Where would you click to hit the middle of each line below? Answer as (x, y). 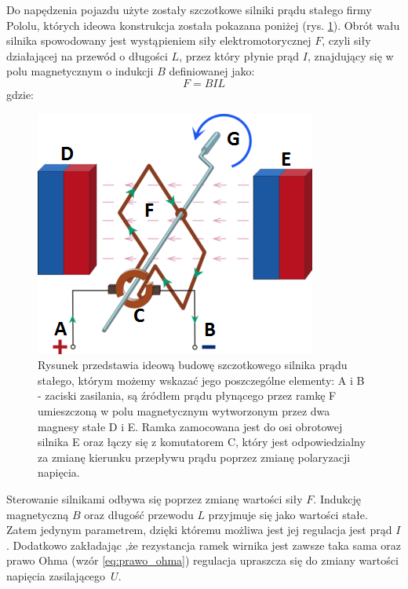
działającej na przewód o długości (87, 55)
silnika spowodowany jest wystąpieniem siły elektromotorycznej (159, 40)
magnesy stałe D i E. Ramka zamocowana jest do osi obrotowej (190, 426)
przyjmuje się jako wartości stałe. (288, 514)
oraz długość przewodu (139, 514)
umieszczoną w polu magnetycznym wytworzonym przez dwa (184, 410)
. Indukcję (337, 498)
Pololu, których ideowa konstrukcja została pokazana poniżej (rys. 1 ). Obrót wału (203, 25)
